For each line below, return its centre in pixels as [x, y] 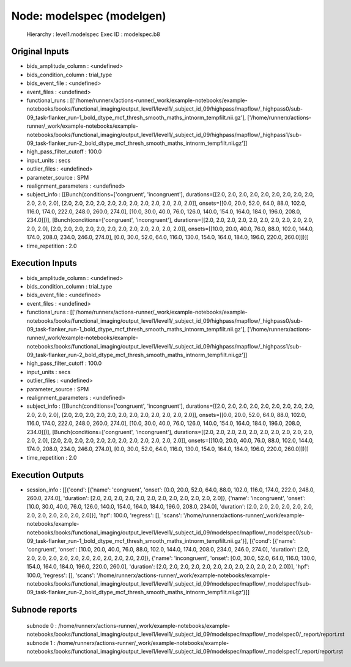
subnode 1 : [41, 643]
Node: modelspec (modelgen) [89, 16]
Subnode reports [44, 610]
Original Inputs [40, 52]
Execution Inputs [44, 263]
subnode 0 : [42, 625]
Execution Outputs [48, 475]
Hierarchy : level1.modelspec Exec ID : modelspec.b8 [93, 34]
